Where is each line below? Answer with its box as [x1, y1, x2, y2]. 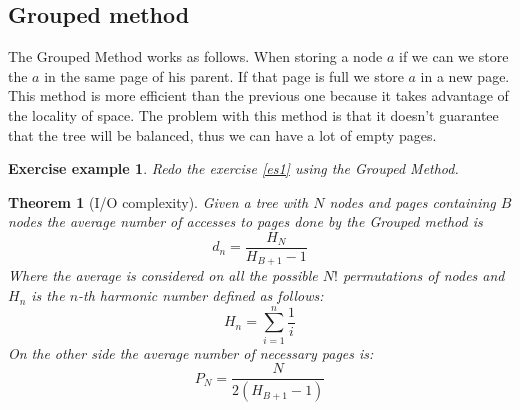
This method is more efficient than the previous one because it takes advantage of [8, 85, 509, 106]
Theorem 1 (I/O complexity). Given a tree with [8, 191, 309, 212]
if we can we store [399, 46, 509, 67]
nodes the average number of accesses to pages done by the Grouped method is [8, 211, 483, 232]
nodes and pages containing [329, 191, 496, 212]
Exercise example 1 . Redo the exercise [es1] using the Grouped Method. [8, 158, 459, 179]
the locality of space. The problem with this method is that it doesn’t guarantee [8, 104, 499, 125]
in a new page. [420, 65, 510, 86]
